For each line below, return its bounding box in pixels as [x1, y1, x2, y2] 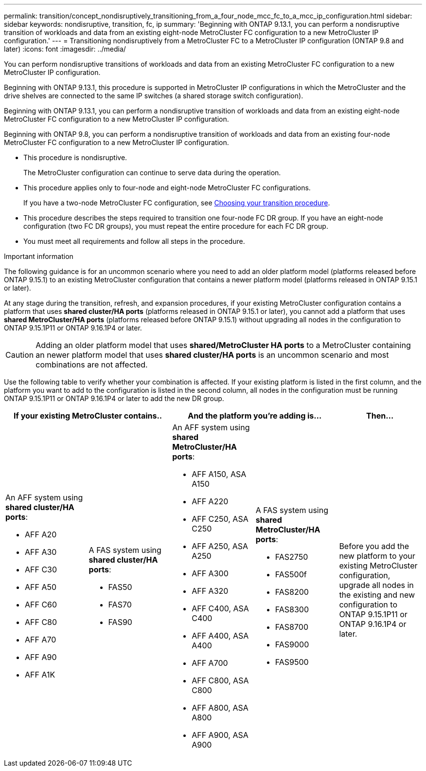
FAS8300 [275, 605, 309, 614]
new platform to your [339, 551, 415, 561]
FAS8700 [275, 622, 308, 632]
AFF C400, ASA [192, 604, 249, 613]
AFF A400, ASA [192, 631, 249, 641]
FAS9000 [275, 640, 309, 649]
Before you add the [339, 541, 409, 551]
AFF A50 [25, 582, 57, 592]
